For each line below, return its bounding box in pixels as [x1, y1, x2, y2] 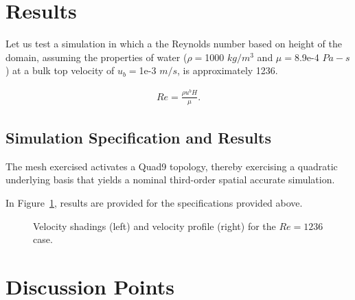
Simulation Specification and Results [5, 127, 271, 148]
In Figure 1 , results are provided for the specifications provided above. [5, 196, 303, 210]
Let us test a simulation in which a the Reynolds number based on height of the [5, 36, 343, 51]
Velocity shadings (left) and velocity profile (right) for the [33, 218, 276, 233]
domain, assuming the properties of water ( [5, 49, 187, 64]
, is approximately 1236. [177, 63, 278, 78]
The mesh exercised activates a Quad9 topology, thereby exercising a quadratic [5, 159, 338, 173]
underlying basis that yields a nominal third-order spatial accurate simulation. [5, 172, 335, 187]
